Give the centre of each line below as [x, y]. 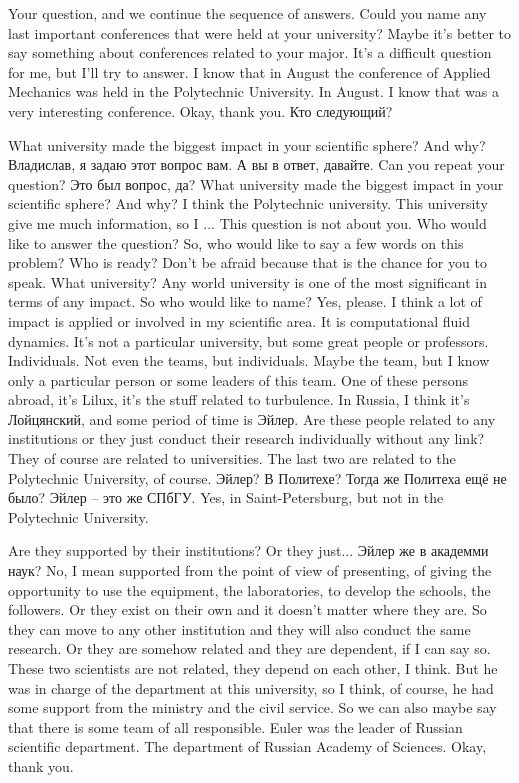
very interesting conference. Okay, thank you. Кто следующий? [200, 110]
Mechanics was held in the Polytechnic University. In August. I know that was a [253, 91]
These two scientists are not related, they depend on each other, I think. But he [253, 668]
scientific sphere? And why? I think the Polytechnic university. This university [248, 203]
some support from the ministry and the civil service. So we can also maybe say [252, 707]
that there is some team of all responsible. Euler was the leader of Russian [235, 726]
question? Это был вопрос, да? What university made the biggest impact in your [256, 183]
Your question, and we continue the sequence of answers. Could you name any [247, 13]
